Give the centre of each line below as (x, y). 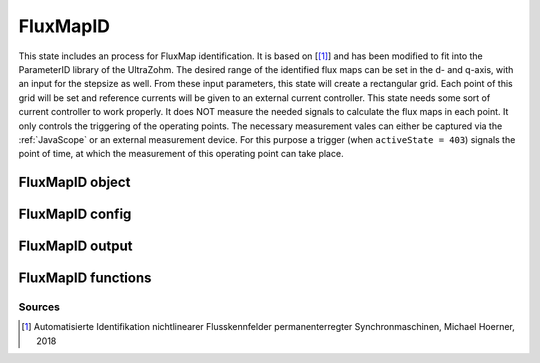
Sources (39, 307)
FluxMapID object (74, 182)
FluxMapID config (75, 214)
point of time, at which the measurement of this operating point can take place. (181, 154)
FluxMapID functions (85, 278)
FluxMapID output (75, 246)
